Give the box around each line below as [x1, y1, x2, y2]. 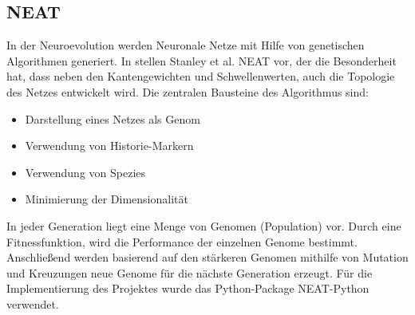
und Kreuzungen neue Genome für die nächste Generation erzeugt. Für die [6, 264, 373, 281]
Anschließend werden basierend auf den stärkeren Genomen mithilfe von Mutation [6, 249, 409, 266]
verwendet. [6, 295, 59, 312]
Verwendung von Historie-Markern [25, 137, 194, 154]
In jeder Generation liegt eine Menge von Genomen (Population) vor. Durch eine [6, 217, 401, 234]
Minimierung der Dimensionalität [25, 191, 188, 207]
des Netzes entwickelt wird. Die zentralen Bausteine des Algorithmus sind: [6, 83, 369, 100]
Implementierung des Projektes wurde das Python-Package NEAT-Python [6, 280, 370, 297]
